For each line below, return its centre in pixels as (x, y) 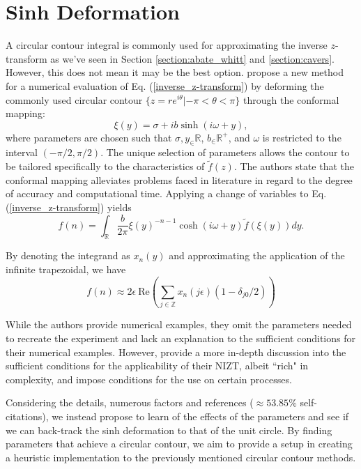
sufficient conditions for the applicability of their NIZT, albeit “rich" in (157, 366)
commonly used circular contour (74, 99)
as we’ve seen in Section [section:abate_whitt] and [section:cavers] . (192, 58)
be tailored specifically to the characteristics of (105, 166)
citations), (27, 416)
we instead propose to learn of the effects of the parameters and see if (200, 416)
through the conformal (291, 99)
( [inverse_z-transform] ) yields (69, 207)
